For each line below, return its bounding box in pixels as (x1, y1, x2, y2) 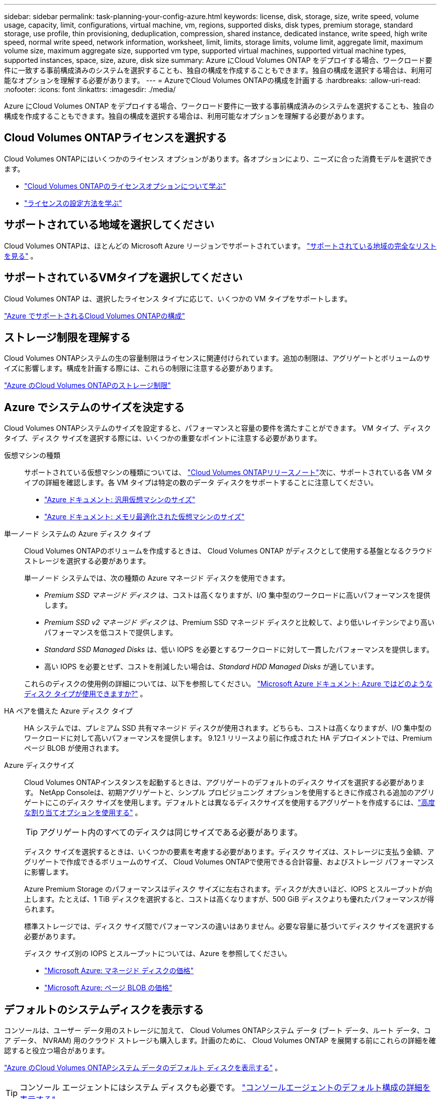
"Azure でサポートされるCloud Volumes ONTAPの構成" (4, 311, 186, 320)
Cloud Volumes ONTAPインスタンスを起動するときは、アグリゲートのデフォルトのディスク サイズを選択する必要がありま (24, 778, 425, 787)
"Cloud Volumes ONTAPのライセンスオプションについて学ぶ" (24, 181, 226, 190)
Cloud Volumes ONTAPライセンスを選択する (4, 131, 227, 144)
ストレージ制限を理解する (4, 331, 131, 344)
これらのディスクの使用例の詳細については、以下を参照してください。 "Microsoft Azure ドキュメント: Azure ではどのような (24, 679, 432, 688)
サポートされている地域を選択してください (4, 218, 215, 231)
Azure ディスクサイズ (4, 761, 74, 770)
